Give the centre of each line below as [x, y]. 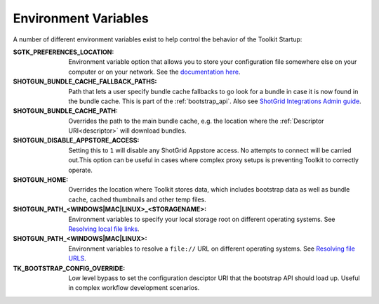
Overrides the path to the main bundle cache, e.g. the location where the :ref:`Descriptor [196, 121]
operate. [80, 170]
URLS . [78, 258]
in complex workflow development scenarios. [134, 288]
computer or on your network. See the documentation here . [154, 72]
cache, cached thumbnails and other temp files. [137, 199]
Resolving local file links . [104, 229]
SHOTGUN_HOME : [41, 180]
